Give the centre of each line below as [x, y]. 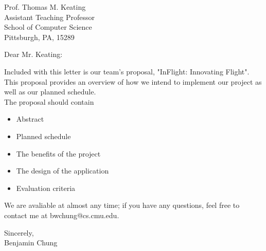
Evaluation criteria [46, 188]
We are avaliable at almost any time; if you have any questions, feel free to [122, 205]
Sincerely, [19, 232]
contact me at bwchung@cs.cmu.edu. [62, 215]
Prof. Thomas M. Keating [45, 7]
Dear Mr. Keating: [33, 54]
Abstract [30, 119]
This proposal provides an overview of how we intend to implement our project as [133, 81]
